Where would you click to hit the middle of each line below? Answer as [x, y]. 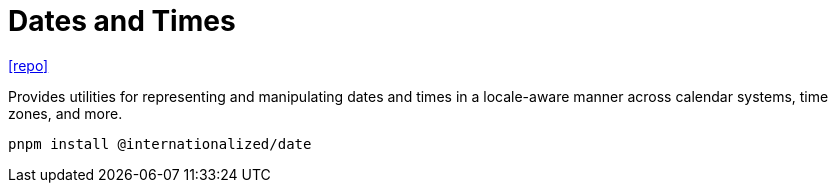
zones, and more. [65, 113]
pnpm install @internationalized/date [160, 143]
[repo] [28, 65]
